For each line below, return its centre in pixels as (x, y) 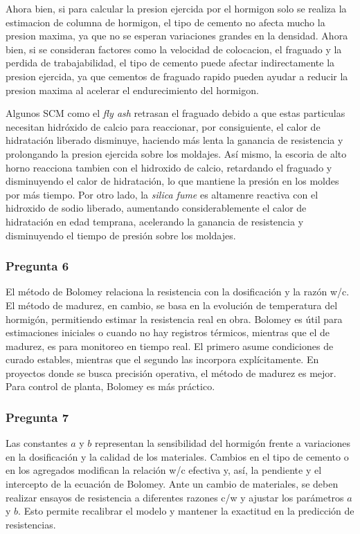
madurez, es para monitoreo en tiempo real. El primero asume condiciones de (170, 346)
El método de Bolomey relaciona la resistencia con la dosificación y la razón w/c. (178, 292)
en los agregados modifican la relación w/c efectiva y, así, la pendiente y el (164, 470)
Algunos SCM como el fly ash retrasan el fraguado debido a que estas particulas (175, 113)
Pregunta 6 (37, 266)
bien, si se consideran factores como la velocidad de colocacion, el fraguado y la (174, 49)
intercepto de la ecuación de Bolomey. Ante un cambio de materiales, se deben (172, 484)
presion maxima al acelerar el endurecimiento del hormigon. (132, 90)
